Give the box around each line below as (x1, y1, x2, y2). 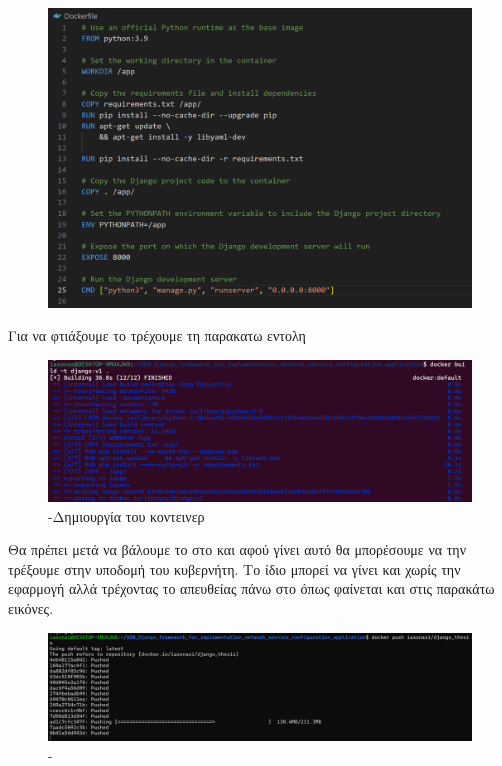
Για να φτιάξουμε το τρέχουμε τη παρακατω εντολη (8, 325, 306, 346)
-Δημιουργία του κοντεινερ (48, 505, 205, 526)
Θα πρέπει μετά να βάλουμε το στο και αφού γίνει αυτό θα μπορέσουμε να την (8, 539, 467, 560)
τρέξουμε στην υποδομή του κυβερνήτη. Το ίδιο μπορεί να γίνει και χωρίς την (8, 558, 461, 579)
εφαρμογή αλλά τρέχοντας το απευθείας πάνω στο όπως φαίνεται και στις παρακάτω (8, 578, 495, 599)
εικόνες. (8, 597, 54, 618)
